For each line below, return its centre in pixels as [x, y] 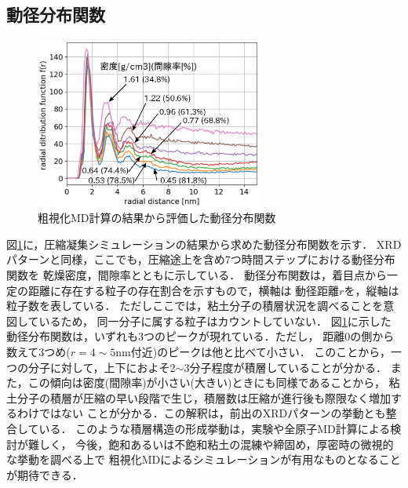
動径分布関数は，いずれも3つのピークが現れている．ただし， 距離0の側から [200, 336]
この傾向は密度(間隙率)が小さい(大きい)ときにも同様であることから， [206, 382]
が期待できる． [45, 474]
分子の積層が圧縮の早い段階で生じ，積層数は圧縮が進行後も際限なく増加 [204, 397]
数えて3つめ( [38, 351]
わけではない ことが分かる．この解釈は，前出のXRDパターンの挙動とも [201, 413]
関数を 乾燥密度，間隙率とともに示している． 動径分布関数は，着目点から [197, 275]
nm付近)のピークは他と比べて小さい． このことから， [253, 351]
